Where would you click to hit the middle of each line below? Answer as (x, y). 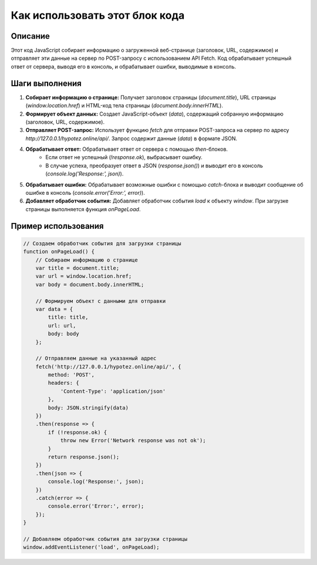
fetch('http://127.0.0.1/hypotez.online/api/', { (108, 366)
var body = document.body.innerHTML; (90, 284)
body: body (63, 334)
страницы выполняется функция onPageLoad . (83, 209)
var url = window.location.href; (84, 276)
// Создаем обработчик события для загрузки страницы (102, 243)
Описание (30, 36)
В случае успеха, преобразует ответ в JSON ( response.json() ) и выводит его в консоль (154, 165)
